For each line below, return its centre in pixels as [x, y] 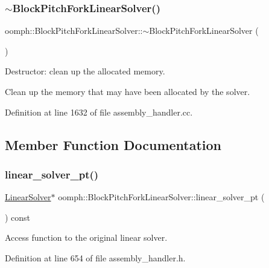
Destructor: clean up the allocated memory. [85, 71]
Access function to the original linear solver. [86, 237]
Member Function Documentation [113, 144]
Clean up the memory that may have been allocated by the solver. [128, 91]
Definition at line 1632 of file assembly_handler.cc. [99, 112]
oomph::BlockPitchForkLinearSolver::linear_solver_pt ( [161, 197]
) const [18, 217]
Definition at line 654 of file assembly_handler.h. [95, 257]
